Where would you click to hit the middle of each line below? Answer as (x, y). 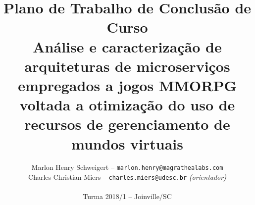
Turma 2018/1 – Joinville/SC (127, 196)
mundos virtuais (127, 143)
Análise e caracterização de (127, 46)
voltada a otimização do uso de (127, 105)
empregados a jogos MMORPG (127, 85)
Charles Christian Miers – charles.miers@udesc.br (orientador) (127, 177)
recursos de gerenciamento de (127, 124)
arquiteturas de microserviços (127, 66)
